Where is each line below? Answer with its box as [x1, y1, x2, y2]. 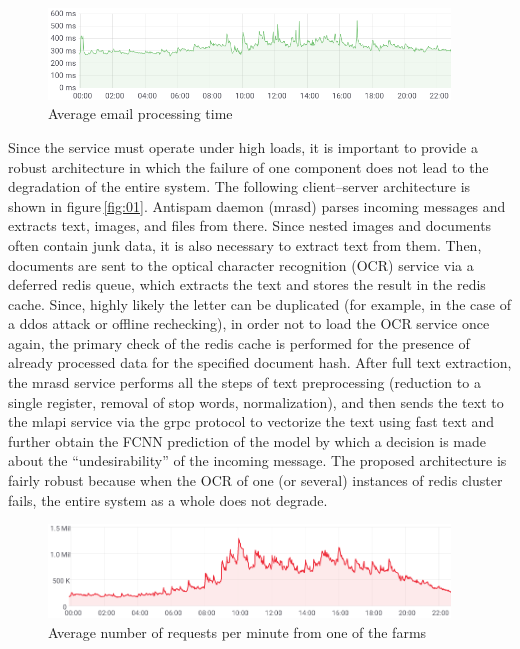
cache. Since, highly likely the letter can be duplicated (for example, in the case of [8, 293, 511, 314]
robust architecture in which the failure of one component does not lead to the [8, 156, 489, 177]
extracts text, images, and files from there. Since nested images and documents [8, 215, 492, 236]
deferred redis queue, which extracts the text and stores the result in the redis [8, 274, 486, 295]
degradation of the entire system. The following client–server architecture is [8, 176, 471, 197]
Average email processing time [48, 103, 233, 124]
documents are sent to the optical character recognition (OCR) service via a [8, 254, 474, 275]
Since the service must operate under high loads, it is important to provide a [8, 136, 478, 157]
